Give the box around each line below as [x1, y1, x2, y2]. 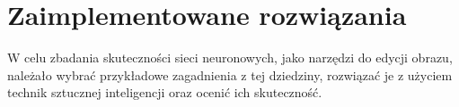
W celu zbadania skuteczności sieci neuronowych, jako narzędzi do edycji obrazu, [7, 48, 453, 67]
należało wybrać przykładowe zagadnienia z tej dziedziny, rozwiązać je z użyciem [7, 65, 453, 84]
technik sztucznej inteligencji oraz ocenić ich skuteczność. [7, 83, 322, 102]
